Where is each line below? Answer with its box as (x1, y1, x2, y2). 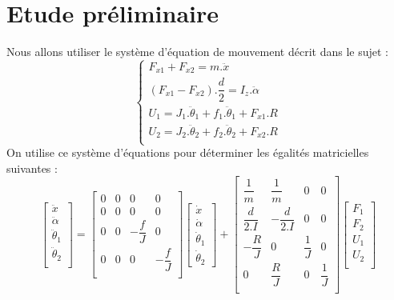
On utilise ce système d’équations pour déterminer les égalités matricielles (6, 144, 369, 161)
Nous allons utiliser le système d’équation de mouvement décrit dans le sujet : (6, 43, 388, 60)
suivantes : (6, 159, 58, 176)
